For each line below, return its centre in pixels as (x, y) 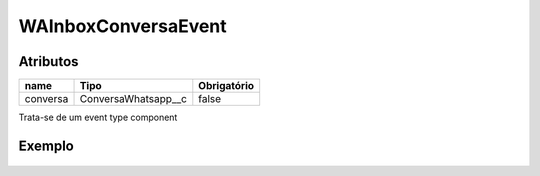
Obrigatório (226, 86)
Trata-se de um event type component (98, 117)
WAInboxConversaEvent (122, 26)
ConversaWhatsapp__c (133, 99)
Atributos (48, 61)
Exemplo (46, 145)
